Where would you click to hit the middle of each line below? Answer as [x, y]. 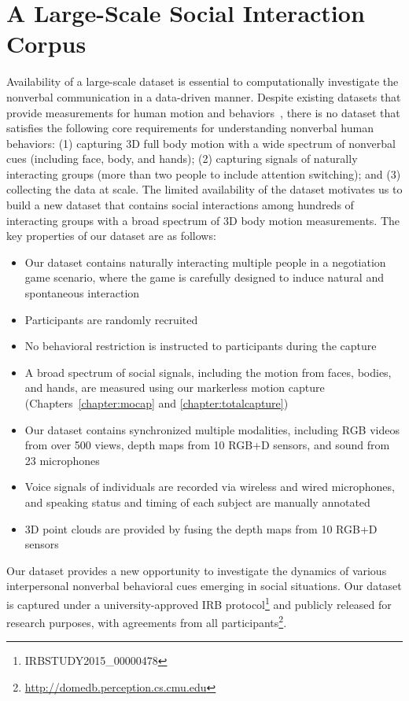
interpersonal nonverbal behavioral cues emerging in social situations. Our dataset [204, 586]
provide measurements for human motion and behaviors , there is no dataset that [203, 112]
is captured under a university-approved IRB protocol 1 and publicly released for [199, 603]
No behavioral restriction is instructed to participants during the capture [201, 346]
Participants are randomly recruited [111, 319]
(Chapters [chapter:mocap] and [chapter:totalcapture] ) [157, 403]
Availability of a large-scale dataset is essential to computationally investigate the [203, 81]
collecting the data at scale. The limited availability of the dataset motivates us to [204, 189]
